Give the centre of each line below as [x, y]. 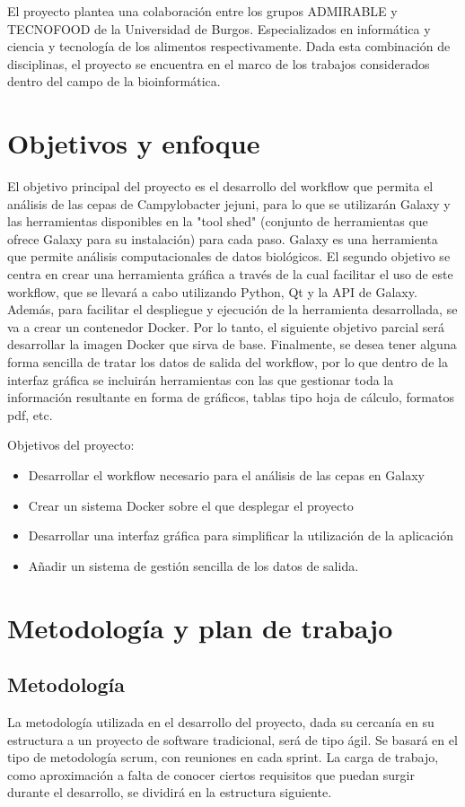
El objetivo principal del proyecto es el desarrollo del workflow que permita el [220, 186]
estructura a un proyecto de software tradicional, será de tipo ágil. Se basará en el [232, 739]
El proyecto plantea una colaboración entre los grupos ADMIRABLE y [202, 11]
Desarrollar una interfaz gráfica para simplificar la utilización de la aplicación [241, 535]
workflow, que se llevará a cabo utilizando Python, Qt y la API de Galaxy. [212, 291]
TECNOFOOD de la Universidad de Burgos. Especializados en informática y [219, 28]
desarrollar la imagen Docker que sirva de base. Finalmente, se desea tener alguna [232, 344]
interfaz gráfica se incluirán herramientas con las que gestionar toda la [201, 379]
